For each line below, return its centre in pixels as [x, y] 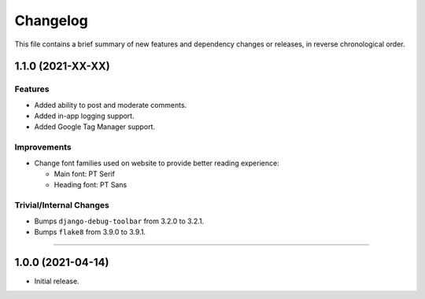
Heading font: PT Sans [91, 185]
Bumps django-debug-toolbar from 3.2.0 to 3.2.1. [119, 221]
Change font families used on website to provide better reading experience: [157, 163]
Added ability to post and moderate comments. [111, 105]
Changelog [51, 20]
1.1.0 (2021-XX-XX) [62, 66]
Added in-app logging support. [84, 116]
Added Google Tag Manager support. [95, 127]
